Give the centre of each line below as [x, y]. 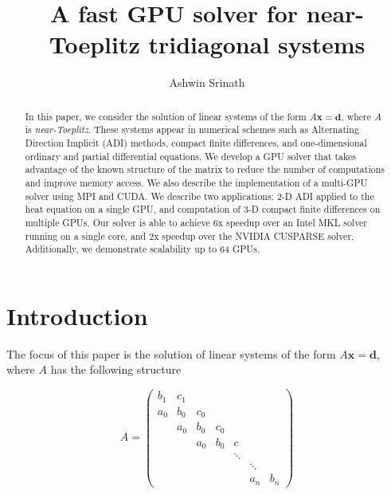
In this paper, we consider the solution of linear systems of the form [166, 116]
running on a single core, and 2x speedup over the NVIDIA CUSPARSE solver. [190, 235]
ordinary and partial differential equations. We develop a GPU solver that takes [190, 156]
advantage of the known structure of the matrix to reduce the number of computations [205, 169]
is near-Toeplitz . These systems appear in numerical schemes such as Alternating [192, 129]
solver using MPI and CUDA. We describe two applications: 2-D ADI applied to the [199, 196]
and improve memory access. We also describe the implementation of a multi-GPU [196, 182]
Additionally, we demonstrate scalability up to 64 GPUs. [143, 249]
